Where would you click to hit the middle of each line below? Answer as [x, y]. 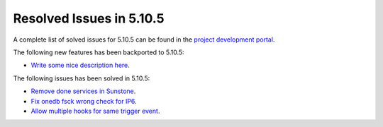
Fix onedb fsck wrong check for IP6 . [84, 101]
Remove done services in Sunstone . [83, 91]
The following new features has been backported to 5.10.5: [99, 52]
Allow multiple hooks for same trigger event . [95, 111]
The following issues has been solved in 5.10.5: [82, 78]
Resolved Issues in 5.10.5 [89, 18]
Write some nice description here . [81, 65]
